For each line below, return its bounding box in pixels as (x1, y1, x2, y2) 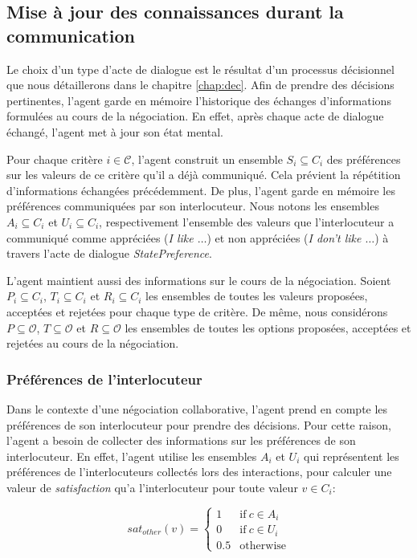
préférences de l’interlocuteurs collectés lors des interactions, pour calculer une (6, 463, 392, 480)
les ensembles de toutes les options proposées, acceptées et (125, 319, 411, 336)
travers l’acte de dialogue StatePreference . (6, 245, 212, 262)
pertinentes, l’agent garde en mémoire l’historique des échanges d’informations (6, 92, 391, 108)
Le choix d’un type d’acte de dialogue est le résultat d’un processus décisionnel (6, 60, 395, 77)
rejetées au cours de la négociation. (6, 335, 179, 352)
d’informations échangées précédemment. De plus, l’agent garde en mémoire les (6, 181, 395, 198)
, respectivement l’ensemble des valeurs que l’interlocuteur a (99, 213, 395, 230)
